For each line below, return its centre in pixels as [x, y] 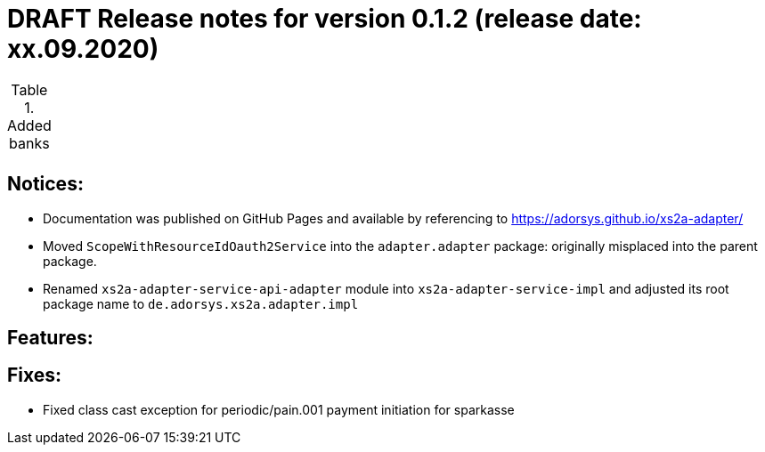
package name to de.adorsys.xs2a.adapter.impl [201, 303]
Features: [50, 338]
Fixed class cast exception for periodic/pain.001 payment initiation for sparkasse [279, 409]
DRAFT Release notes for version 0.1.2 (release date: [325, 19]
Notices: [45, 184]
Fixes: [35, 375]
